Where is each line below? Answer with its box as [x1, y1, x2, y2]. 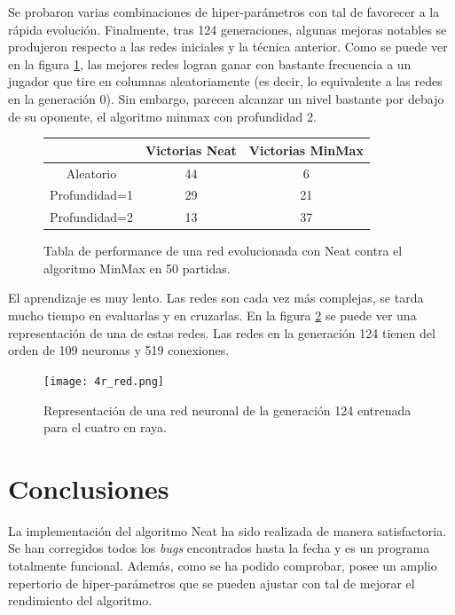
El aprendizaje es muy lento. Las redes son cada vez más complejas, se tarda [8, 288, 424, 307]
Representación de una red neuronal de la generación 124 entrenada [43, 400, 412, 419]
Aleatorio [66, 163, 117, 182]
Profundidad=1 [50, 185, 134, 204]
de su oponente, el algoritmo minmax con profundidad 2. [8, 106, 317, 125]
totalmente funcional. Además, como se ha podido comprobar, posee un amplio [8, 556, 437, 574]
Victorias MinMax [248, 140, 364, 159]
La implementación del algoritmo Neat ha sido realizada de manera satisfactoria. [8, 521, 447, 540]
